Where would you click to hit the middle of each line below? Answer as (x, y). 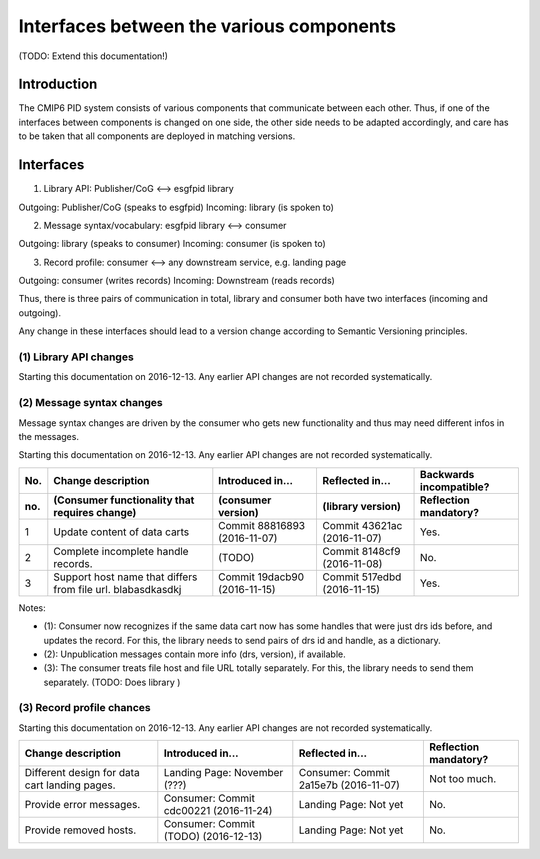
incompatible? (455, 487)
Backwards (447, 474)
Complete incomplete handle (121, 551)
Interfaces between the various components (207, 26)
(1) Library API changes (76, 357)
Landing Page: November (223, 773)
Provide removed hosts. (80, 830)
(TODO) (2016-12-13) (213, 837)
